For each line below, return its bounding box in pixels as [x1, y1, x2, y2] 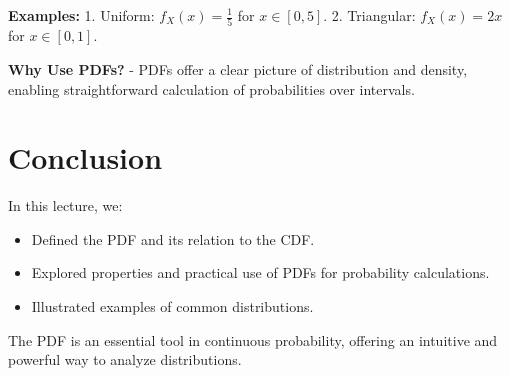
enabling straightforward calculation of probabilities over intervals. [8, 78, 415, 99]
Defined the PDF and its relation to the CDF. [31, 228, 315, 249]
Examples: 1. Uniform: [8, 5, 155, 25]
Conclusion [8, 137, 163, 178]
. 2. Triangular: [323, 5, 416, 25]
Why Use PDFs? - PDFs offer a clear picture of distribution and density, [8, 58, 468, 79]
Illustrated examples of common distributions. [31, 296, 314, 316]
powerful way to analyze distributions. [8, 349, 242, 370]
